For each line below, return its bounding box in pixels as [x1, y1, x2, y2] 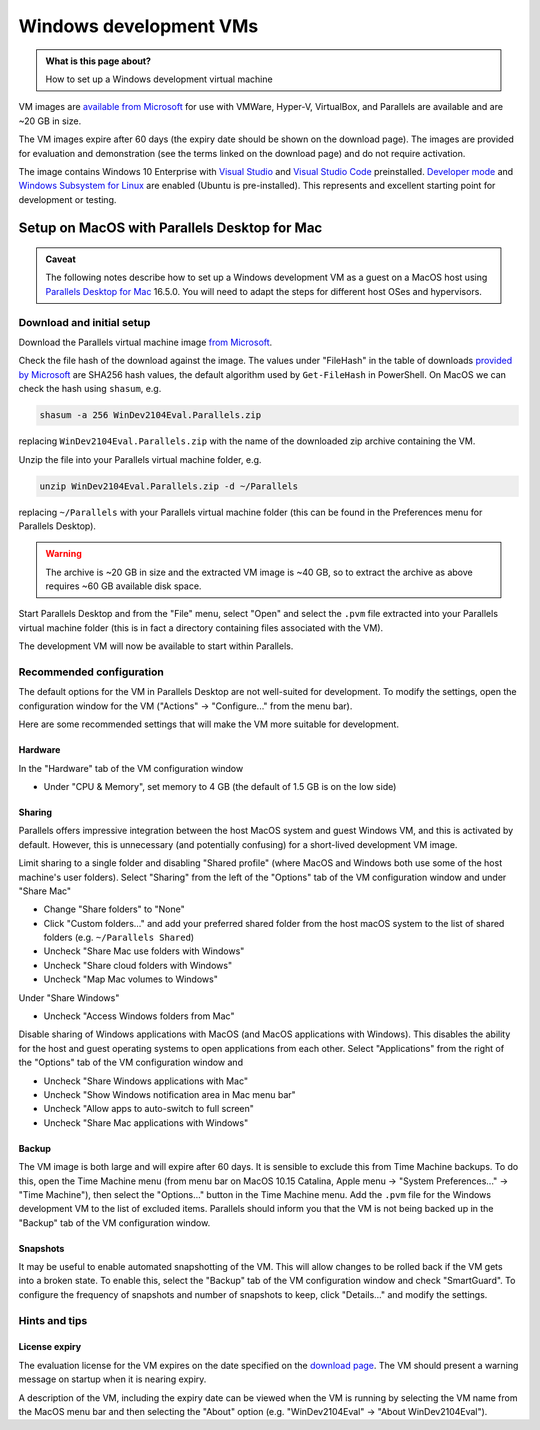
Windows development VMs [18, 15, 259, 37]
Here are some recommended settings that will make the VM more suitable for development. [18, 718, 400, 730]
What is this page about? [45, 55, 152, 67]
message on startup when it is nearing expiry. [18, 1373, 207, 1385]
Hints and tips [18, 1313, 88, 1327]
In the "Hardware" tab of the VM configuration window [18, 762, 244, 774]
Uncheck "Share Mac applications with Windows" [43, 1116, 249, 1129]
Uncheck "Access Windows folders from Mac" [43, 1010, 235, 1022]
